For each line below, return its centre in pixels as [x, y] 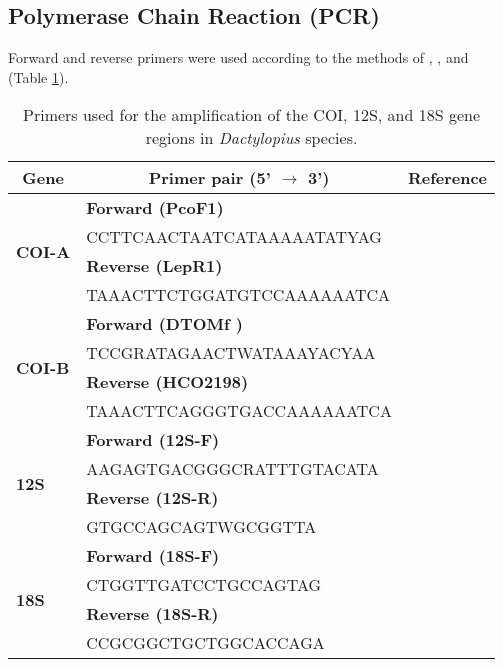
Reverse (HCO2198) [167, 382]
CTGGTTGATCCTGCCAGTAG [204, 585]
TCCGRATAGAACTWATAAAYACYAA [231, 353]
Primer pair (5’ [209, 178]
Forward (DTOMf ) [164, 324]
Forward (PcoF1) [155, 208]
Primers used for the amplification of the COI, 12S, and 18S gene [252, 115]
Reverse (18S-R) [152, 614]
